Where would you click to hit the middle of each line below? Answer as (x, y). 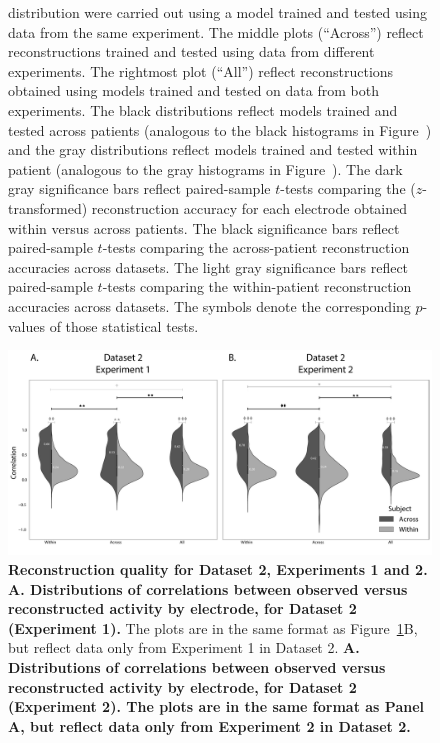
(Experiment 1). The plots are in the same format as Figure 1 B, (213, 627)
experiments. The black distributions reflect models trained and (203, 109)
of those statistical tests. (124, 325)
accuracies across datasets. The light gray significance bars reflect (208, 266)
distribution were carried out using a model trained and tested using (217, 12)
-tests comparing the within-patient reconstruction (257, 286)
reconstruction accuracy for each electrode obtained (249, 207)
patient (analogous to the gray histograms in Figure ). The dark (205, 168)
